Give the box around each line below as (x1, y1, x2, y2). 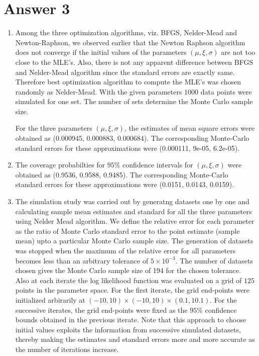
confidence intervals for (122, 159, 193, 170)
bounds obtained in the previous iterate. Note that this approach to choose (15, 314, 246, 325)
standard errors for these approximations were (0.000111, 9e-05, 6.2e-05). (15, 142, 240, 153)
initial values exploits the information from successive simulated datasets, (15, 324, 241, 334)
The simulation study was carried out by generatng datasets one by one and (15, 196, 249, 207)
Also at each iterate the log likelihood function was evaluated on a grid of (15, 275, 242, 285)
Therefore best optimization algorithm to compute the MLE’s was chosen (15, 76, 241, 87)
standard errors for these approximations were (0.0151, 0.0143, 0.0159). (15, 179, 234, 190)
